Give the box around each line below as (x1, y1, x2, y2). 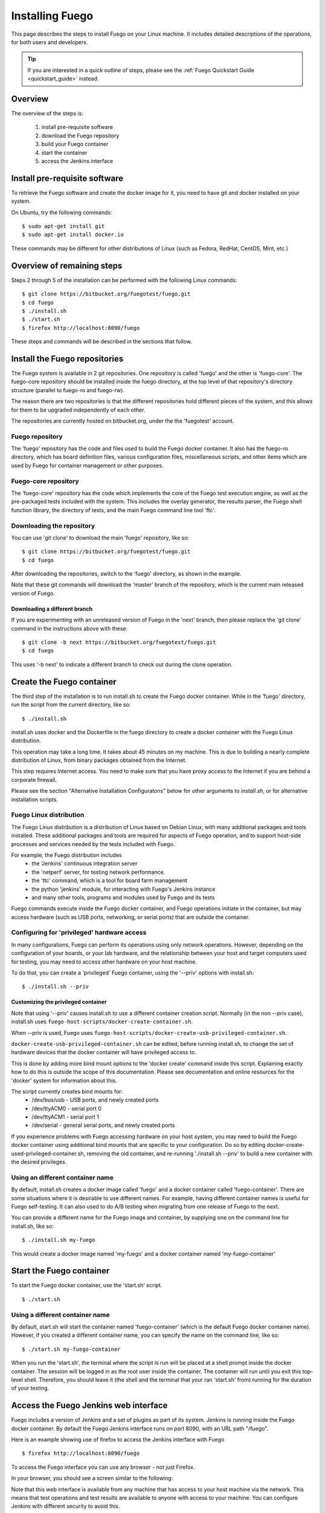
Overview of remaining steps (11, 260, 123, 271)
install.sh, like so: (11, 1223, 54, 1230)
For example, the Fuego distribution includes (11, 851, 122, 859)
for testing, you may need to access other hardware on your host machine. (11, 958, 197, 965)
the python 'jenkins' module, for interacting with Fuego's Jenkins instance (31, 885, 216, 893)
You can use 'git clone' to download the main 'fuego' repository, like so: (11, 534, 190, 541)
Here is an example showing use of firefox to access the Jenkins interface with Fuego (11, 1436, 225, 1443)
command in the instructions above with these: (11, 625, 128, 632)
